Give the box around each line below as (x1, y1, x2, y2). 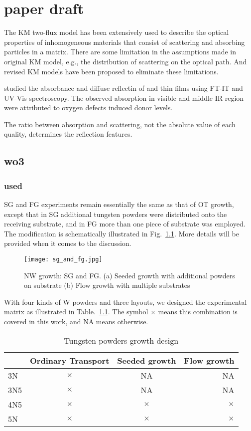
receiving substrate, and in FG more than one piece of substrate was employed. (4, 218, 246, 229)
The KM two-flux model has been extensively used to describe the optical (4, 27, 229, 37)
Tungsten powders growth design (64, 334, 179, 346)
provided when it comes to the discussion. (4, 238, 131, 248)
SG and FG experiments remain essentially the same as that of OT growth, (4, 199, 234, 210)
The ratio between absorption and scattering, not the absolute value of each (4, 119, 236, 129)
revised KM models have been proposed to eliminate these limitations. (4, 66, 219, 76)
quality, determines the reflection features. (4, 129, 132, 139)
